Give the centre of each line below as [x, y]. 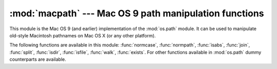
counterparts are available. [38, 59]
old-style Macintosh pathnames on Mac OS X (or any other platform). [83, 35]
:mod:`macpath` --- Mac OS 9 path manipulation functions [137, 13]
